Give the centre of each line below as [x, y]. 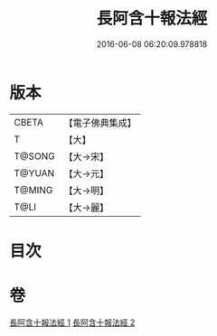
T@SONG [35, 156]
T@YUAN [34, 173]
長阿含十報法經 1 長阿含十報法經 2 [72, 322]
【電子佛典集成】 [100, 123]
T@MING [33, 190]
